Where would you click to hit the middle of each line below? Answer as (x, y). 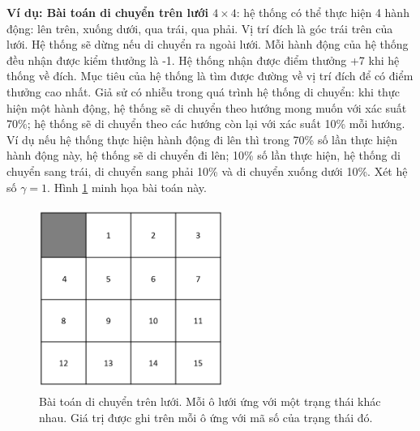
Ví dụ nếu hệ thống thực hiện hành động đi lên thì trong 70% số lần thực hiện (202, 139)
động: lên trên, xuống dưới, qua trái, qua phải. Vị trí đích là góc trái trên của (200, 28)
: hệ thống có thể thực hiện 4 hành (323, 12)
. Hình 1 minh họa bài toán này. (127, 187)
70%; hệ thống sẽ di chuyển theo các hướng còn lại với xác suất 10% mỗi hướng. (206, 124)
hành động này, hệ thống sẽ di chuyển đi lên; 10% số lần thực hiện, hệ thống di (204, 155)
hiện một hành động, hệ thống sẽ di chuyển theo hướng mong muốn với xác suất (207, 107)
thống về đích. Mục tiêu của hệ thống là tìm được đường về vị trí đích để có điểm (210, 76)
